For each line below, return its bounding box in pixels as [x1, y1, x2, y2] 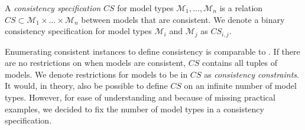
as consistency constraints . [204, 68, 299, 80]
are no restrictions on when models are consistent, [5, 56, 186, 69]
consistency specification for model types [5, 25, 152, 37]
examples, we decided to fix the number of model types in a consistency [5, 102, 264, 115]
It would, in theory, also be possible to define [5, 79, 168, 92]
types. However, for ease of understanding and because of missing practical [5, 91, 275, 104]
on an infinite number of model [184, 79, 297, 92]
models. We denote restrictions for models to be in [5, 68, 188, 80]
